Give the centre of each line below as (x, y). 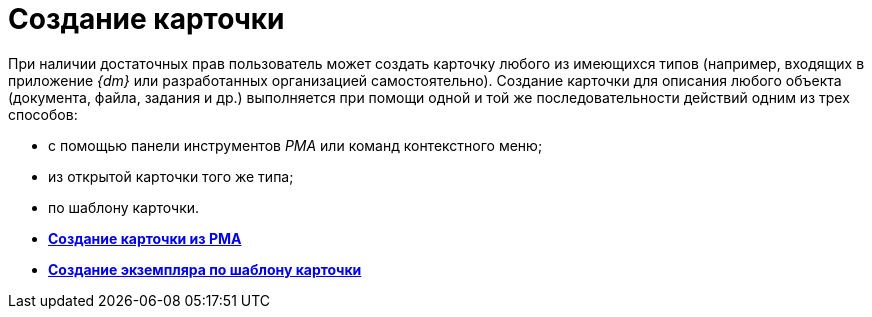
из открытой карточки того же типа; (171, 176)
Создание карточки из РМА (145, 238)
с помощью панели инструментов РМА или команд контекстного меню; (295, 145)
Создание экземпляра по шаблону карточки (205, 269)
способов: (43, 114)
